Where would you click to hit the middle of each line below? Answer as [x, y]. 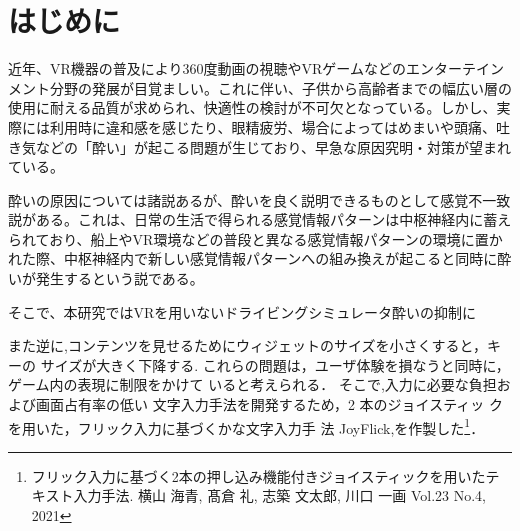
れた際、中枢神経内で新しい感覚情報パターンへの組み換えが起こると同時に [253, 258]
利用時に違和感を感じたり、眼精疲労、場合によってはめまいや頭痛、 [273, 126]
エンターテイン [454, 68]
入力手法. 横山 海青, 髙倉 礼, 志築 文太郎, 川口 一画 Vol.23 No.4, [279, 495]
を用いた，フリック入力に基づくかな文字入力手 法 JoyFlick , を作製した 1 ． [246, 426]
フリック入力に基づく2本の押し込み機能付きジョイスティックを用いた [258, 475]
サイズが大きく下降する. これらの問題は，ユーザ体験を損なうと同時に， [275, 364]
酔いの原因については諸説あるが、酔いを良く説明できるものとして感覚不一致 [259, 199]
